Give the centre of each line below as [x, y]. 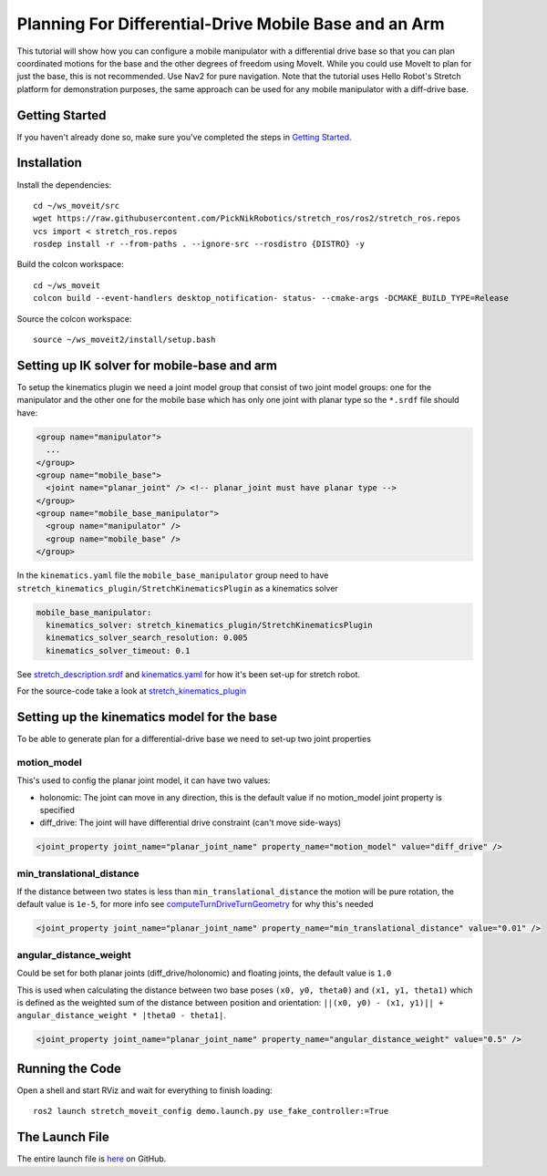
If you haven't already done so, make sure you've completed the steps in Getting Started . [184, 137]
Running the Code [69, 1068]
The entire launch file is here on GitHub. [92, 1159]
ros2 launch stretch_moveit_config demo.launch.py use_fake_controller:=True [211, 1111]
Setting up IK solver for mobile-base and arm [147, 365]
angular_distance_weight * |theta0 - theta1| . [122, 1016]
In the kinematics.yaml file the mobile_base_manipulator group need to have [173, 575]
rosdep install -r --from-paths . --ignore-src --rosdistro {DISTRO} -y [199, 244]
